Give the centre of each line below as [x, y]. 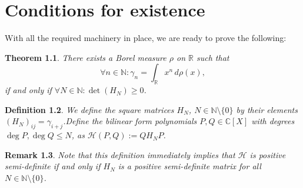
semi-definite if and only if [53, 166]
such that [213, 57]
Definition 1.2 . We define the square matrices [89, 109]
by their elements [267, 109]
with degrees [273, 121]
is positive [268, 154]
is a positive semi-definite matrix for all [189, 166]
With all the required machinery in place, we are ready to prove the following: [146, 38]
